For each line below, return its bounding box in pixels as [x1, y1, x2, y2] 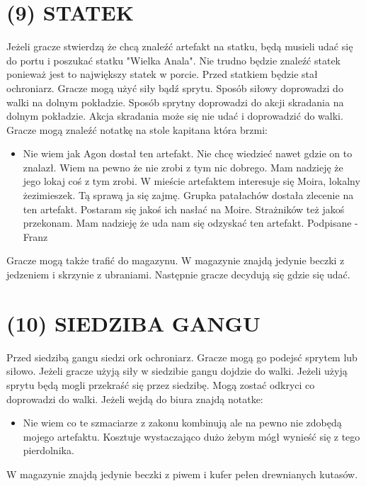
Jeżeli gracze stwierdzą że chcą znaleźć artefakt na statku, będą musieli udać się [6, 39, 353, 54]
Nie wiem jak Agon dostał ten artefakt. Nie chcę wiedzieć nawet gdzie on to [23, 146, 353, 161]
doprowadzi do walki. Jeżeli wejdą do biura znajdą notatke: [6, 391, 263, 406]
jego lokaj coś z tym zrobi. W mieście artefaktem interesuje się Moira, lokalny [23, 174, 360, 188]
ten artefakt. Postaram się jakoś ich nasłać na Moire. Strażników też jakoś [23, 201, 345, 216]
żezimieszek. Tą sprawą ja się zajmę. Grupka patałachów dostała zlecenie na [23, 188, 354, 203]
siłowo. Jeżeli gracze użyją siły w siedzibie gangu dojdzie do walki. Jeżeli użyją [6, 363, 348, 378]
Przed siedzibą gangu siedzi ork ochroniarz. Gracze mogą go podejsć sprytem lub [6, 349, 358, 364]
